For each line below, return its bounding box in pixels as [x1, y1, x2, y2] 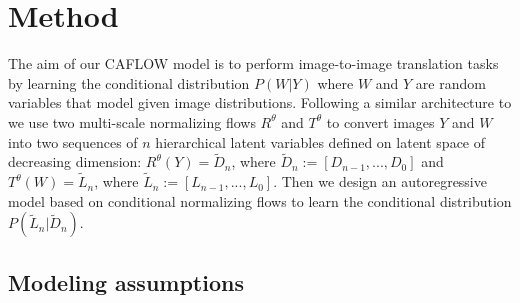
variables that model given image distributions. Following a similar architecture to [8, 92, 512, 113]
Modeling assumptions [8, 266, 244, 297]
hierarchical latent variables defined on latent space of [155, 131, 486, 152]
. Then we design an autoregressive [273, 171, 487, 192]
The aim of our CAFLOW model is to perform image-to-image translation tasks [8, 53, 499, 74]
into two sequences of [8, 131, 138, 152]
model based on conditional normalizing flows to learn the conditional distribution [8, 190, 512, 211]
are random [415, 72, 486, 93]
